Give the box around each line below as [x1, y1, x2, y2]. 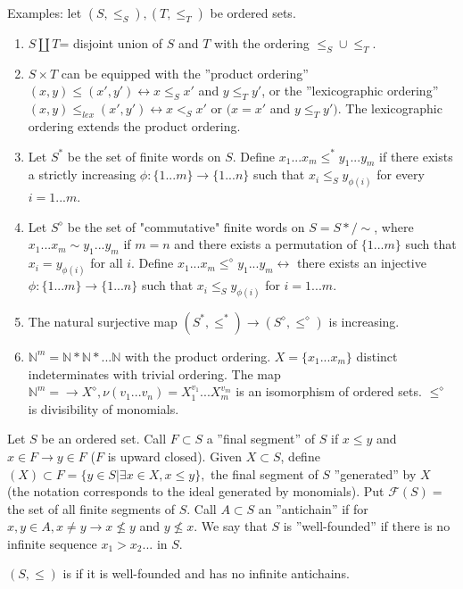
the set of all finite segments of [7, 499, 176, 518]
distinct [356, 346, 398, 365]
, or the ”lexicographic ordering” [261, 81, 439, 100]
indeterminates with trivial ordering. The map [28, 364, 281, 383]
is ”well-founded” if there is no [283, 517, 451, 535]
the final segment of [211, 464, 318, 483]
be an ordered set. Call [41, 429, 167, 448]
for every [376, 165, 425, 184]
